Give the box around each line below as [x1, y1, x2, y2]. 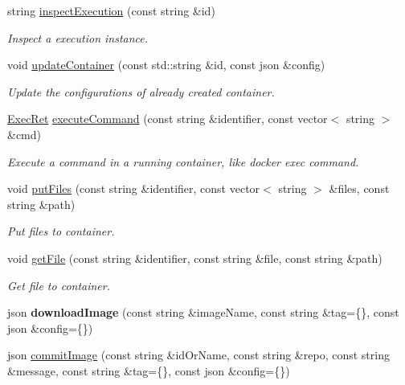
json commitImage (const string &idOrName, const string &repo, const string [7, 346, 390, 363]
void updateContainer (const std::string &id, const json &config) [7, 56, 325, 73]
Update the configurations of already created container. [7, 83, 275, 100]
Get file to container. [7, 276, 111, 293]
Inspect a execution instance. [7, 29, 149, 46]
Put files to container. [7, 223, 115, 240]
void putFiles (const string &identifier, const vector [7, 180, 260, 197]
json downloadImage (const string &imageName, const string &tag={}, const [7, 304, 399, 321]
